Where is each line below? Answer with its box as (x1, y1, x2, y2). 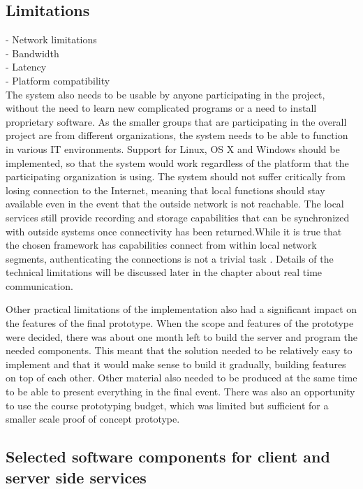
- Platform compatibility (6, 73, 110, 87)
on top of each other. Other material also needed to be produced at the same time (6, 370, 357, 385)
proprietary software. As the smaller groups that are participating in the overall (6, 114, 347, 129)
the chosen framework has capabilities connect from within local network (6, 238, 317, 252)
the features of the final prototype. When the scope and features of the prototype (6, 316, 354, 330)
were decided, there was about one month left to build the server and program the (6, 329, 357, 344)
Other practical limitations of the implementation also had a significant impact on (6, 302, 357, 316)
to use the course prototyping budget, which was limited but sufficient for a (6, 397, 329, 412)
